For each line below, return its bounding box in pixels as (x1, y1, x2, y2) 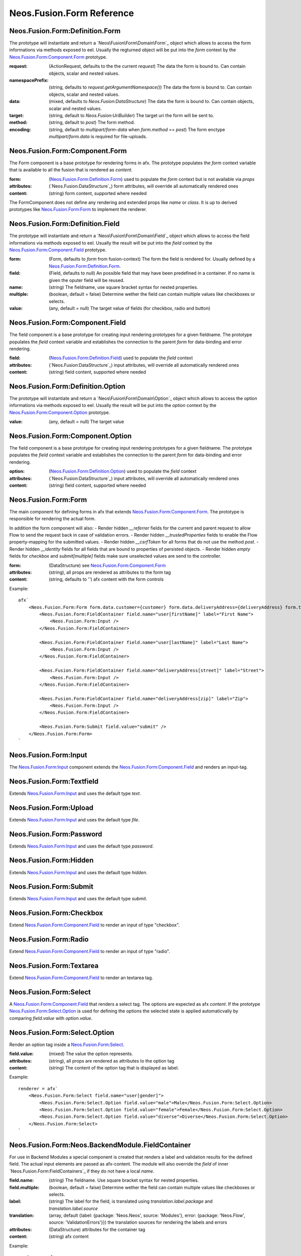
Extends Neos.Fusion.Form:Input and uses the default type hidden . (9, 869, 147, 875)
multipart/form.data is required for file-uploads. (49, 134, 147, 140)
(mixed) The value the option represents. (49, 1051, 133, 1057)
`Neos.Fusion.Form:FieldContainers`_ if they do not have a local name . (9, 1168, 155, 1174)
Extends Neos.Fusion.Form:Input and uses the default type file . (9, 816, 140, 822)
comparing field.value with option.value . (9, 1015, 93, 1021)
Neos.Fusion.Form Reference (9, 8, 134, 19)
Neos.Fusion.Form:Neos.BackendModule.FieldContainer (9, 1140, 191, 1149)
